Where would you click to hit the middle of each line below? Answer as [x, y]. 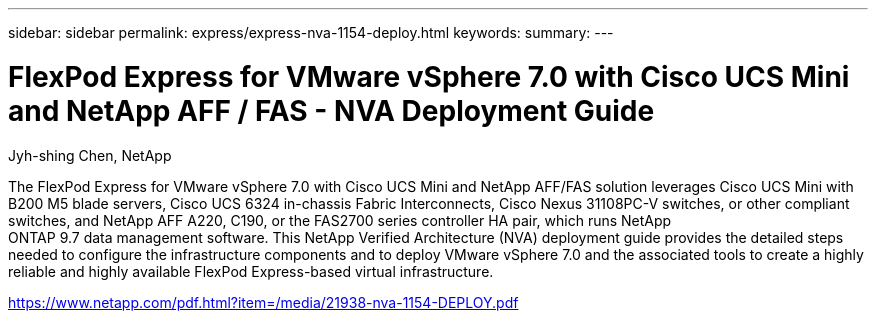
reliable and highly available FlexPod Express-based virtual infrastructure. [251, 271]
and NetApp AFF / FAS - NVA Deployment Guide [331, 110]
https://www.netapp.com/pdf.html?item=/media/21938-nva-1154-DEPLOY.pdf [263, 302]
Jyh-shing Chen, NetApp [90, 155]
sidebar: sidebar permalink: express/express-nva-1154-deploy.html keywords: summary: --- [311, 32]
